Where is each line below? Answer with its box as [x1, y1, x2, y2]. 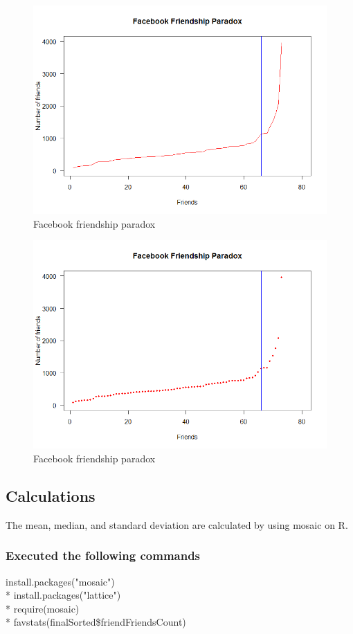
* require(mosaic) [6, 601, 80, 615]
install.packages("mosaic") [6, 574, 115, 588]
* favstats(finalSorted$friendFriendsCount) [6, 615, 186, 629]
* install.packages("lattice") [6, 588, 121, 602]
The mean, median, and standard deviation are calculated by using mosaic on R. [6, 517, 348, 532]
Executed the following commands [6, 547, 201, 564]
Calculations [6, 484, 96, 506]
